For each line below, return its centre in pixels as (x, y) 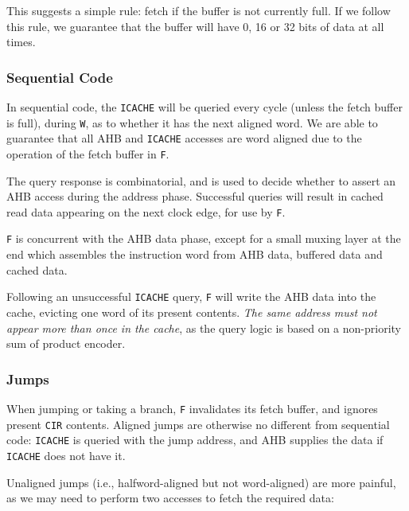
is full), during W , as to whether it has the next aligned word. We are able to (192, 122)
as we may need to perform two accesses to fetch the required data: (170, 498)
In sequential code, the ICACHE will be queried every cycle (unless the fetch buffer (204, 107)
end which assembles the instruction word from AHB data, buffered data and (195, 254)
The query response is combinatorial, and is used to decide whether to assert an (201, 180)
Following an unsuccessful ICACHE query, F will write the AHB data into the (191, 296)
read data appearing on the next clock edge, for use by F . (146, 211)
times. (21, 42)
